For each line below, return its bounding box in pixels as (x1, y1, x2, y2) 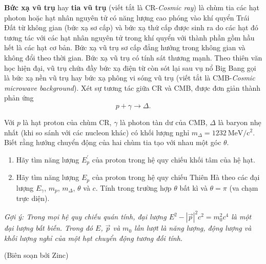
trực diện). (16, 193, 50, 204)
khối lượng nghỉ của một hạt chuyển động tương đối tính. (4, 232, 183, 243)
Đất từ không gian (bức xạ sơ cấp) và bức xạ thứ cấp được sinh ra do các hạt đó (4, 22, 258, 33)
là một (231, 211, 252, 222)
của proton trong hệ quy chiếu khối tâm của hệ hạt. (92, 154, 255, 165)
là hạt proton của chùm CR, (23, 116, 112, 127)
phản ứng (4, 92, 34, 103)
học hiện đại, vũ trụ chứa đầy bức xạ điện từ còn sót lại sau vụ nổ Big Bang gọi (4, 62, 256, 73)
